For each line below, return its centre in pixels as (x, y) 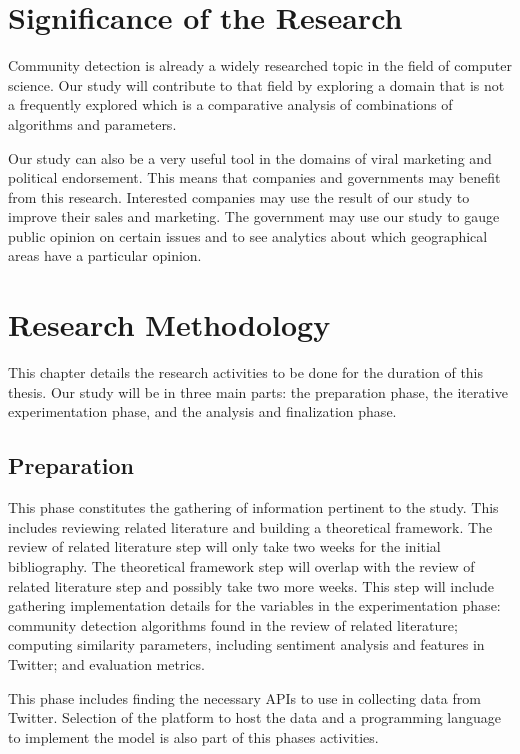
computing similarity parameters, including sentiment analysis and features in (246, 644)
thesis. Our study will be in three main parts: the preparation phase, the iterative (258, 391)
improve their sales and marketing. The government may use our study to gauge (254, 216)
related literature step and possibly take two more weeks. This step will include (251, 585)
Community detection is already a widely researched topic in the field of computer (260, 65)
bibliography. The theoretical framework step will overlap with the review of (241, 565)
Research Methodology (169, 324)
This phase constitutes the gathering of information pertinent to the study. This (253, 507)
